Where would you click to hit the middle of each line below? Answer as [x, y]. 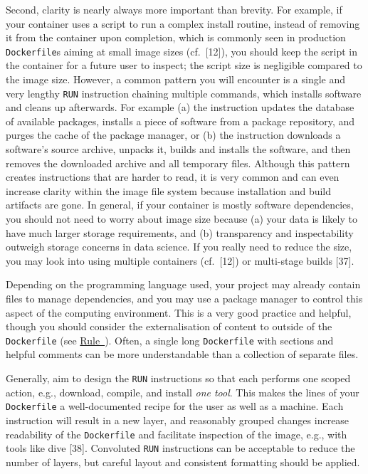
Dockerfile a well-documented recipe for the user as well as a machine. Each [175, 406]
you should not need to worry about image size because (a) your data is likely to [182, 219]
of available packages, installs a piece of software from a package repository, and [180, 121]
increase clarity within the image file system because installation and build [169, 190]
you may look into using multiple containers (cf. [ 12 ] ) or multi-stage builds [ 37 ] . [180, 260]
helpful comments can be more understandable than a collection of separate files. [182, 354]
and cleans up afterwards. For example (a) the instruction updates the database [180, 107]
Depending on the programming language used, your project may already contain [183, 284]
